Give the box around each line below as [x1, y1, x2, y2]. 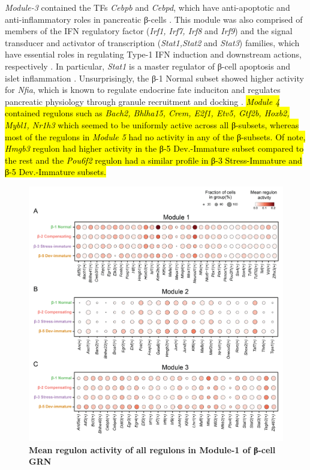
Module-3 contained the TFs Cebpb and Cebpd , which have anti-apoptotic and [5, 1, 290, 13]
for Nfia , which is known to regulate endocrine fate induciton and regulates [5, 83, 281, 96]
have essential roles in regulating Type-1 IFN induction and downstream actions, [5, 48, 302, 61]
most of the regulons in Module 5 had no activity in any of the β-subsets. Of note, [5, 130, 306, 143]
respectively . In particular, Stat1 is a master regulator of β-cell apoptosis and [5, 59, 290, 72]
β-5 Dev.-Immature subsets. [5, 165, 106, 178]
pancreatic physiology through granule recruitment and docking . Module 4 [5, 95, 280, 107]
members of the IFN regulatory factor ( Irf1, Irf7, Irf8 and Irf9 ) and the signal [5, 25, 293, 37]
